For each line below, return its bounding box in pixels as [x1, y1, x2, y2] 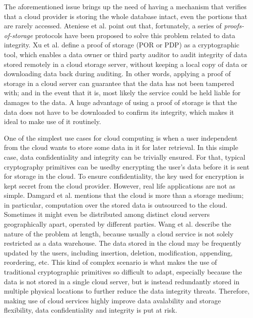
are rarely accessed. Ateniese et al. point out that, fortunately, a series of [4, 21, 222, 31]
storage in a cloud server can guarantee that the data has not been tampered [4, 78, 234, 88]
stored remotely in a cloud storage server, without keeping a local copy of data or [4, 59, 248, 69]
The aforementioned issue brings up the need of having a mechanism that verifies [4, 1, 247, 11]
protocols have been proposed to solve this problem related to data [35, 30, 235, 40]
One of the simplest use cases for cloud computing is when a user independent [4, 132, 238, 143]
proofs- [224, 21, 244, 31]
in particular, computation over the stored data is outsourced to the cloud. [4, 199, 228, 210]
